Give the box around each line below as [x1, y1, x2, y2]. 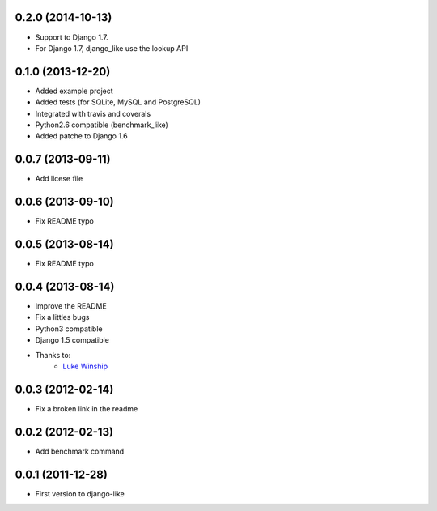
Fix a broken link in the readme [35, 403, 138, 413]
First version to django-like [35, 488, 125, 498]
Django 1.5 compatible [35, 335, 109, 345]
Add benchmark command [35, 446, 125, 456]
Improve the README [35, 301, 107, 311]
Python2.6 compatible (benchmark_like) [35, 120, 169, 130]
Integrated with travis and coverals [35, 109, 151, 118]
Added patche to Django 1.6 [35, 131, 129, 141]
